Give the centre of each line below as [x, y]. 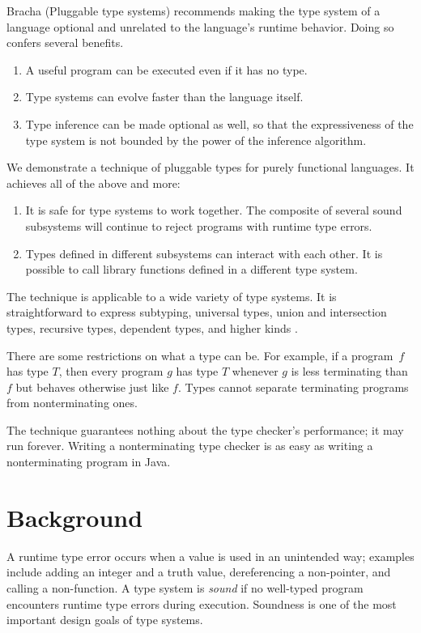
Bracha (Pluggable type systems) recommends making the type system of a [193, 11]
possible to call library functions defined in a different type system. [191, 269]
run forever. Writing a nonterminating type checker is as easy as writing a [190, 446]
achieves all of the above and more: [94, 183]
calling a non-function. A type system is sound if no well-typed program [185, 587]
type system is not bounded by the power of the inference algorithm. [196, 140]
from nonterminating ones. [72, 403]
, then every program [111, 371]
